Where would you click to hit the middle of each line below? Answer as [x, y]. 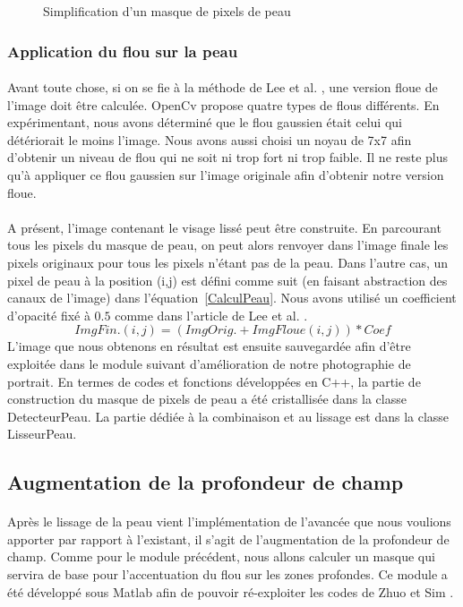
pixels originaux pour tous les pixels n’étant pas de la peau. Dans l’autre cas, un [228, 262]
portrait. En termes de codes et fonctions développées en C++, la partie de [214, 381]
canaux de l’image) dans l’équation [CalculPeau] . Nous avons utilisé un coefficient [232, 298]
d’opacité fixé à [49, 315]
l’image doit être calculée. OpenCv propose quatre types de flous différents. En [223, 104]
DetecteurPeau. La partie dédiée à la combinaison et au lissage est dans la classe [228, 416]
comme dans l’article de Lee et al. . [211, 315]
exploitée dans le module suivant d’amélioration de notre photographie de [209, 363]
